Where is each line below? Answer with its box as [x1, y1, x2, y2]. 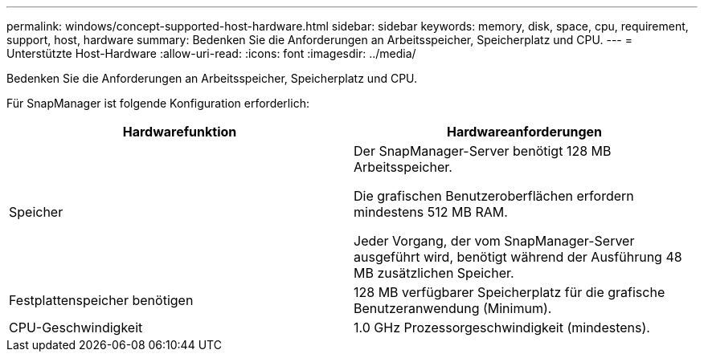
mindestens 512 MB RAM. [354, 204, 508, 220]
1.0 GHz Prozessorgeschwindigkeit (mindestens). [354, 319, 650, 336]
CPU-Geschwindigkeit [9, 319, 143, 336]
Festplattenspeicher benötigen [9, 292, 194, 308]
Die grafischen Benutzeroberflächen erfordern [354, 188, 634, 204]
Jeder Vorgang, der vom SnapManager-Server [354, 233, 635, 249]
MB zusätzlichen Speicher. [354, 265, 514, 281]
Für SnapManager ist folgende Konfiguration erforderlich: [6, 96, 309, 110]
